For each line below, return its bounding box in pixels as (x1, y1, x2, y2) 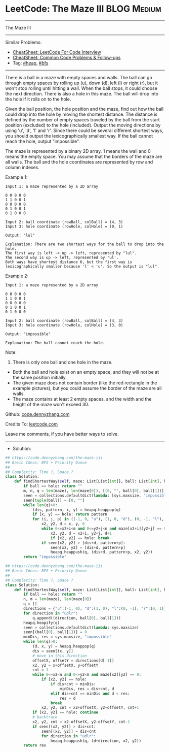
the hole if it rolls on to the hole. (5, 96, 71, 102)
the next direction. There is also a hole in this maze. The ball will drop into (5, 90, 158, 96)
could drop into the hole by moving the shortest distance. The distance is (5, 111, 158, 117)
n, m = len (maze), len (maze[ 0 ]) (23, 597, 92, 602)
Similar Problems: (5, 39, 42, 45)
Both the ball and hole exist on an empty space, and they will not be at (12, 369, 159, 375)
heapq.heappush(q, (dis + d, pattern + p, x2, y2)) (50, 549, 153, 555)
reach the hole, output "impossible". (5, 138, 80, 144)
